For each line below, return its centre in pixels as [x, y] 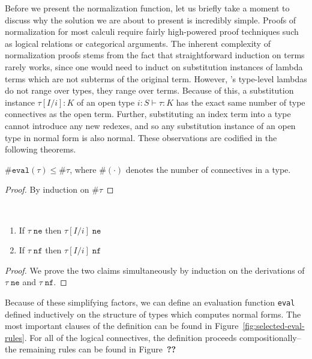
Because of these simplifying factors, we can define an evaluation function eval [150, 302]
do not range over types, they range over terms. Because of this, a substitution [149, 90]
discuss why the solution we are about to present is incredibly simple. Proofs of [151, 20]
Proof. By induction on [47, 189]
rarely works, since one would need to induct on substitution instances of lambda [154, 66]
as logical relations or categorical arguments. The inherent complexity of [138, 43]
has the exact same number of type [241, 102]
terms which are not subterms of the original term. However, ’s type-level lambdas [156, 78]
